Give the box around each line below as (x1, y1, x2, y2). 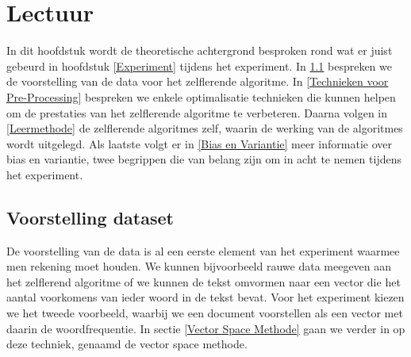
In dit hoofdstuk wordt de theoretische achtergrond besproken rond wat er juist (6, 42, 393, 59)
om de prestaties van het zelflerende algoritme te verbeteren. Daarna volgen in (6, 104, 388, 121)
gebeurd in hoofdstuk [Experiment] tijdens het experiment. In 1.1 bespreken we (6, 57, 392, 74)
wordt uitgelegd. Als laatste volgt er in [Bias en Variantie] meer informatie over (6, 135, 392, 152)
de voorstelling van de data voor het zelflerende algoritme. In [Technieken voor (6, 73, 389, 90)
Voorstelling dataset (6, 205, 174, 229)
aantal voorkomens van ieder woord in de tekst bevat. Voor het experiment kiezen (6, 289, 405, 305)
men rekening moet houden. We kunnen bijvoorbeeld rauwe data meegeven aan (6, 258, 392, 274)
